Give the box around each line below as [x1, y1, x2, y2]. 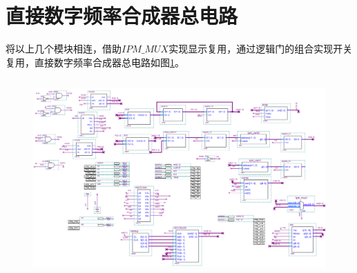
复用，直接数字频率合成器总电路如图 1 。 [6, 54, 184, 69]
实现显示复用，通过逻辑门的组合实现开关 [168, 41, 353, 56]
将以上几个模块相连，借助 [6, 41, 122, 56]
